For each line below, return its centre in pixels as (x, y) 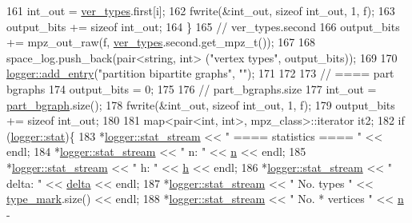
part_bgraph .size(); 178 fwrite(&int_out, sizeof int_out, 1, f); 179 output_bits (201, 104)
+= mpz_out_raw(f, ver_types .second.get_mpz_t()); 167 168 (161, 42)
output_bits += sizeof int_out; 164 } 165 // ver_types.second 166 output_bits (203, 26)
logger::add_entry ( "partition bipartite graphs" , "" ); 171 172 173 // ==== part (200, 73)
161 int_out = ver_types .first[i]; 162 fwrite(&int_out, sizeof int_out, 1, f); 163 (201, 10)
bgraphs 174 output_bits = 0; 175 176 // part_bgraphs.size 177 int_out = (192, 88)
